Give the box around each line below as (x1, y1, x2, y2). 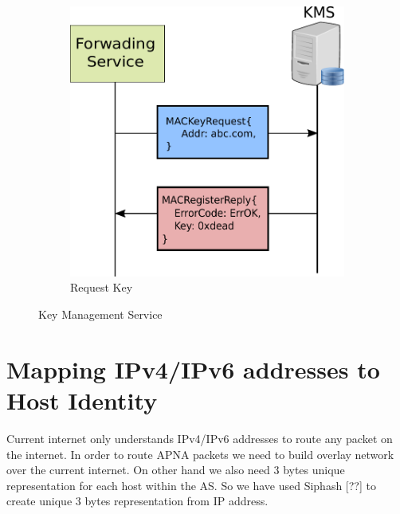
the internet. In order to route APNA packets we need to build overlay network (6, 445, 394, 462)
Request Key (70, 279, 133, 296)
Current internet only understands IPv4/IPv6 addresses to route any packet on (6, 430, 393, 446)
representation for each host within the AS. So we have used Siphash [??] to (6, 477, 376, 493)
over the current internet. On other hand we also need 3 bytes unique (6, 461, 345, 478)
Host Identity (6, 383, 158, 416)
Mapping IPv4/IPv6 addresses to (6, 352, 380, 385)
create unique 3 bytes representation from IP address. (6, 492, 269, 509)
